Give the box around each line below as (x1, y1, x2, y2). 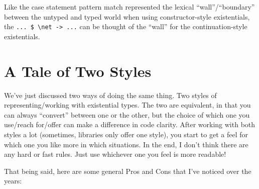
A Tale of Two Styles (4, 60, 152, 81)
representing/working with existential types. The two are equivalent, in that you (4, 100, 251, 110)
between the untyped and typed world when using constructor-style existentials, (4, 11, 250, 22)
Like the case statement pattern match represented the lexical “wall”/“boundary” (4, 2, 255, 12)
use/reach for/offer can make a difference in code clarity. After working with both (4, 119, 255, 130)
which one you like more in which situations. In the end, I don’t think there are (4, 139, 248, 149)
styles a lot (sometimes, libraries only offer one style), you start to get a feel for (4, 129, 248, 139)
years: (4, 175, 22, 186)
